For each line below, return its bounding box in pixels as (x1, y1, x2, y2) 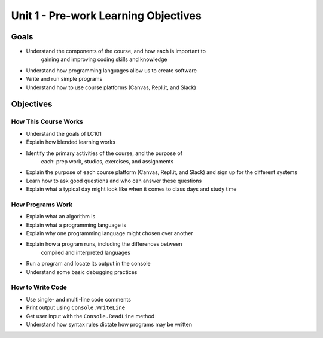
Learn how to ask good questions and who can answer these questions (26, 177, 202, 184)
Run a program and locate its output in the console (26, 260, 151, 267)
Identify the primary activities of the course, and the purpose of (26, 150, 182, 157)
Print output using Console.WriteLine (26, 304, 126, 311)
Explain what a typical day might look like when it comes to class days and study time (26, 185, 237, 193)
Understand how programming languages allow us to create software (26, 66, 197, 74)
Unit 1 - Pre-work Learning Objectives (11, 9, 202, 22)
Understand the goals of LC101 (26, 130, 102, 137)
